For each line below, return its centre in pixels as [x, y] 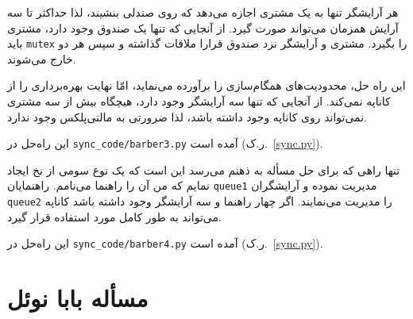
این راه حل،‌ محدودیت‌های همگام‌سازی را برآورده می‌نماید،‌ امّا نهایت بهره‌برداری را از [206, 85]
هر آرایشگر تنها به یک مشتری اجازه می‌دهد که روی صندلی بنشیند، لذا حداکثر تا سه [203, 12]
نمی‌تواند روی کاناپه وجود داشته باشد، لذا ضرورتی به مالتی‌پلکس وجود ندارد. [187, 116]
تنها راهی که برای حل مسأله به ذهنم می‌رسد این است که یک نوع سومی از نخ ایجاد [204, 169]
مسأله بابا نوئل [78, 298]
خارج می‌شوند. [42, 58]
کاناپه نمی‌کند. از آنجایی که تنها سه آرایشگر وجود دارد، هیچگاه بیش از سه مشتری [199, 101]
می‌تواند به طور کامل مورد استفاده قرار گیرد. [114, 216]
